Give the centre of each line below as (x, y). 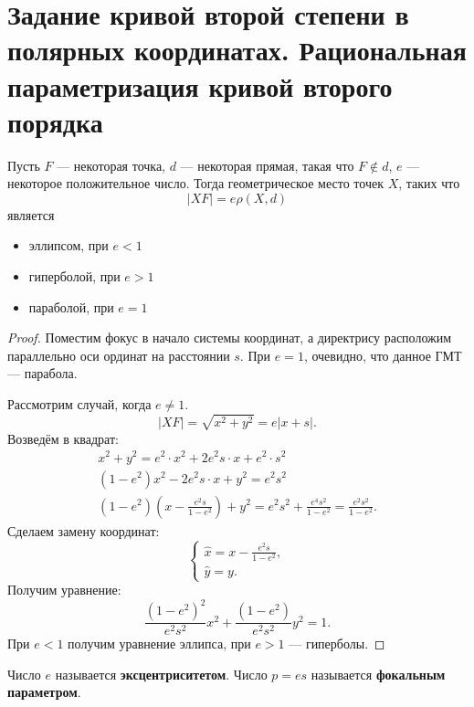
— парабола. (42, 373)
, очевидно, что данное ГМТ (383, 355)
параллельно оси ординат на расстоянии (119, 355)
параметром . (44, 692)
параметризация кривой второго (200, 85)
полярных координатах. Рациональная (237, 50)
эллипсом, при (68, 245)
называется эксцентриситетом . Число (161, 674)
